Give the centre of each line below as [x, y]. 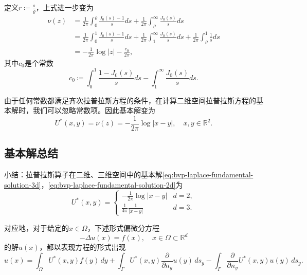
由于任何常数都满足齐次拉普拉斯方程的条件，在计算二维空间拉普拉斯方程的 [130, 100]
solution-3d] [23, 184]
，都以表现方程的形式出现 [83, 247]
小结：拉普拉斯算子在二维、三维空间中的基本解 [83, 175]
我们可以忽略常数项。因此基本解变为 [94, 110]
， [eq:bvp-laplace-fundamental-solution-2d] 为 [112, 184]
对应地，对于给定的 [37, 227]
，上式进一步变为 [65, 7]
